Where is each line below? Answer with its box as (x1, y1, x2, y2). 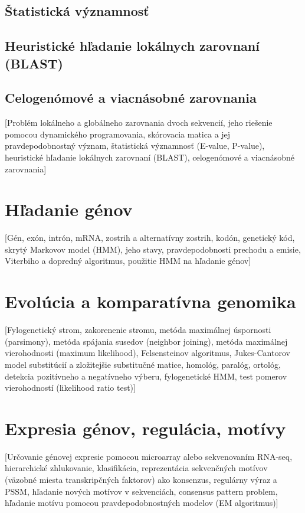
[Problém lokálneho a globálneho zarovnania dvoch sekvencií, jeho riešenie (5, 116, 273, 129)
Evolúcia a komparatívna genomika (5, 289, 296, 313)
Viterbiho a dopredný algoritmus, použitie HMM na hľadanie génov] (5, 254, 251, 267)
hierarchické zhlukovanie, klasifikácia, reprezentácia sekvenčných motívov (5, 462, 268, 474)
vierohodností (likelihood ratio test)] (5, 381, 136, 394)
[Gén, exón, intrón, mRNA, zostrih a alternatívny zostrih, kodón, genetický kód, (5, 231, 295, 244)
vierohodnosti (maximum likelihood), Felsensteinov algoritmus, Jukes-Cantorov (5, 347, 290, 359)
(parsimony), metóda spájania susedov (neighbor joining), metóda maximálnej (5, 335, 288, 347)
